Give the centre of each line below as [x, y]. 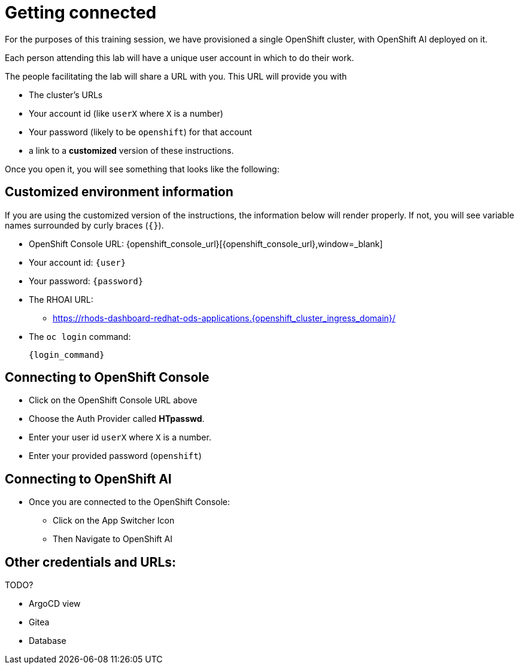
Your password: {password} [86, 281]
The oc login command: [80, 336]
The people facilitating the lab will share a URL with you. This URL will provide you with [176, 76]
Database [48, 641]
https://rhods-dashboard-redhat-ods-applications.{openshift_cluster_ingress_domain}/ [224, 318]
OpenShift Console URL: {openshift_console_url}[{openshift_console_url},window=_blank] [206, 244]
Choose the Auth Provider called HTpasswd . [117, 419]
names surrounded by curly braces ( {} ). [84, 225]
